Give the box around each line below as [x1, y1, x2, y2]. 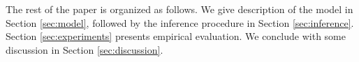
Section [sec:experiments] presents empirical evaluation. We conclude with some [6, 29, 346, 43]
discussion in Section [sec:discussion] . [6, 42, 163, 56]
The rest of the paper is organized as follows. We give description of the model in [6, 2, 353, 16]
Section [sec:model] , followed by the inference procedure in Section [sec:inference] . [6, 15, 354, 30]
